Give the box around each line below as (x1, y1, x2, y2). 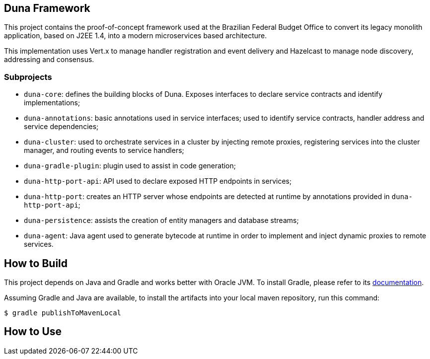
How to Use (4, 325, 62, 338)
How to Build (4, 257, 68, 270)
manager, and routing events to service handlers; (24, 146, 184, 155)
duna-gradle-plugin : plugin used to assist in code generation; (24, 161, 236, 170)
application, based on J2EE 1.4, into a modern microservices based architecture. (4, 31, 267, 40)
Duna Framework (4, 2, 90, 14)
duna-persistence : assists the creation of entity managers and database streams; (24, 216, 299, 225)
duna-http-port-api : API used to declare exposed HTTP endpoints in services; (24, 177, 292, 186)
